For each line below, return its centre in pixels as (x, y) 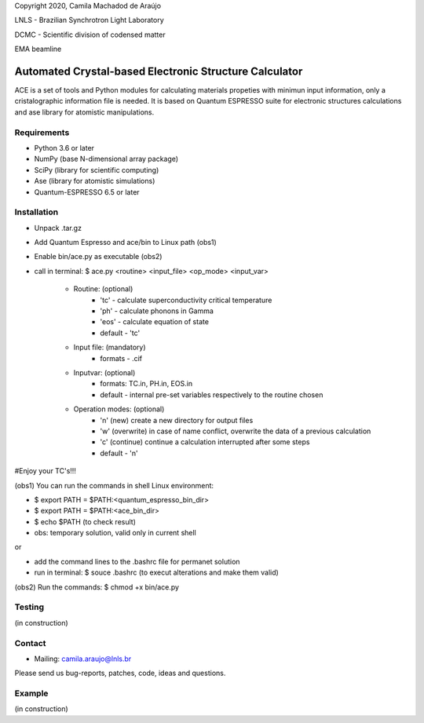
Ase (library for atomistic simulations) (95, 181)
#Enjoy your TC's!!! (45, 471)
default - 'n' (119, 453)
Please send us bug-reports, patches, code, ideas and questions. (120, 673)
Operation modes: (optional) (119, 409)
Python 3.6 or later (64, 148)
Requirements (42, 132)
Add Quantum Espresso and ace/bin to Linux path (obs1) (126, 243)
